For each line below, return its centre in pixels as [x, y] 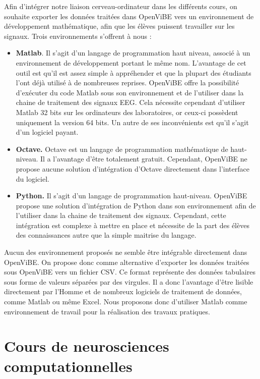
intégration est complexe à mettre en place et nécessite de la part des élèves [133, 225]
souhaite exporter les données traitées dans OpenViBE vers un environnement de [129, 16]
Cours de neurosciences [87, 346]
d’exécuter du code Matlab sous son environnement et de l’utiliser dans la [130, 92]
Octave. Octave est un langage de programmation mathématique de [122, 149]
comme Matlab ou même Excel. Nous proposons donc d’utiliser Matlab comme [126, 302]
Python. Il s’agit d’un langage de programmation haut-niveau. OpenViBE [132, 196]
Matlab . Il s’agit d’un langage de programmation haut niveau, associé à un [133, 53]
